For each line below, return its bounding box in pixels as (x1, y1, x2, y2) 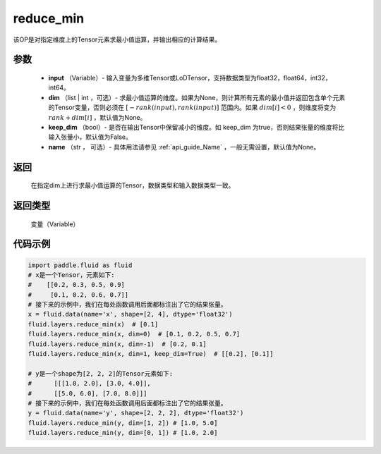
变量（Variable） (30, 219, 80, 228)
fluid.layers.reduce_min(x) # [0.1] (28, 320, 159, 328)
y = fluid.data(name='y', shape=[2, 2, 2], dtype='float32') (28, 409, 244, 417)
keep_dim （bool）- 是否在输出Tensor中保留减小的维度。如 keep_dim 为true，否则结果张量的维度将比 (48, 123, 345, 131)
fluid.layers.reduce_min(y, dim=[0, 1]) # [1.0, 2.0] (28, 429, 218, 437)
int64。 (48, 83, 70, 92)
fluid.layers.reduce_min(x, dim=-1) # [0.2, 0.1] (28, 340, 207, 348)
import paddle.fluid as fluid (28, 261, 133, 269)
